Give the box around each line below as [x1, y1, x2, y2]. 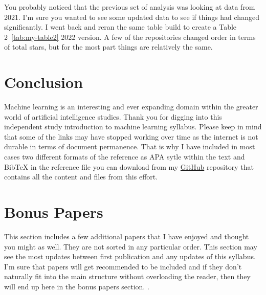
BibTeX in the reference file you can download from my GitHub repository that [4, 161, 254, 172]
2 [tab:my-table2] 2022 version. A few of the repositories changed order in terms [4, 31, 256, 42]
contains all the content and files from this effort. [4, 171, 158, 182]
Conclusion [4, 72, 83, 93]
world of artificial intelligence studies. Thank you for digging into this [4, 111, 222, 122]
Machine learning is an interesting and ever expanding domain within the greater [4, 101, 258, 112]
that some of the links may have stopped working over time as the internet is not [4, 131, 258, 142]
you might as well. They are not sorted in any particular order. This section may [4, 241, 257, 252]
